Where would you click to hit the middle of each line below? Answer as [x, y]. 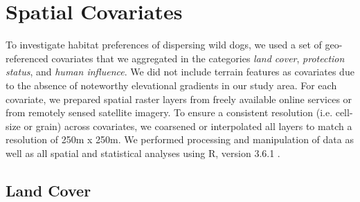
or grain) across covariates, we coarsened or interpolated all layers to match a [188, 126]
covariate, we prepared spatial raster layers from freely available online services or [179, 99]
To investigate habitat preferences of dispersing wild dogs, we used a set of [164, 45]
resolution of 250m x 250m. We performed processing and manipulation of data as [180, 139]
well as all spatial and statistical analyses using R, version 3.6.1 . [143, 153]
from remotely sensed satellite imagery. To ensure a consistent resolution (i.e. [169, 112]
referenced [27, 58]
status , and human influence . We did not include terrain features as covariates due [180, 72]
